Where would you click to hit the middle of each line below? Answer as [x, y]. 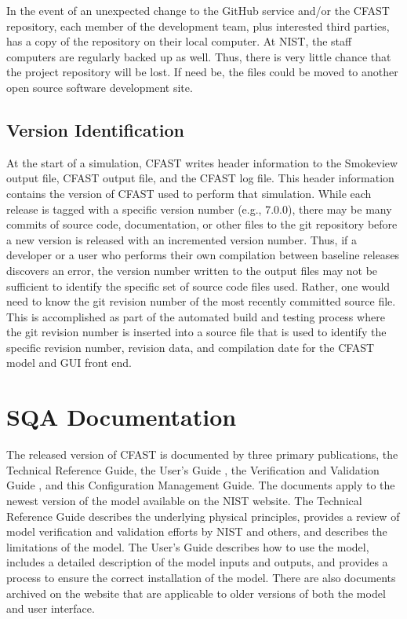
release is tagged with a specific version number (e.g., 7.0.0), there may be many [199, 209]
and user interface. [51, 608]
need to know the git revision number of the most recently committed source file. [201, 301]
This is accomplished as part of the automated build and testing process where [196, 316]
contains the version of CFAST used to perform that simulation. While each [189, 193]
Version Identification [95, 129]
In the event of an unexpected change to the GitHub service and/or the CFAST [198, 10]
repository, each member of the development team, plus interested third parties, [198, 26]
